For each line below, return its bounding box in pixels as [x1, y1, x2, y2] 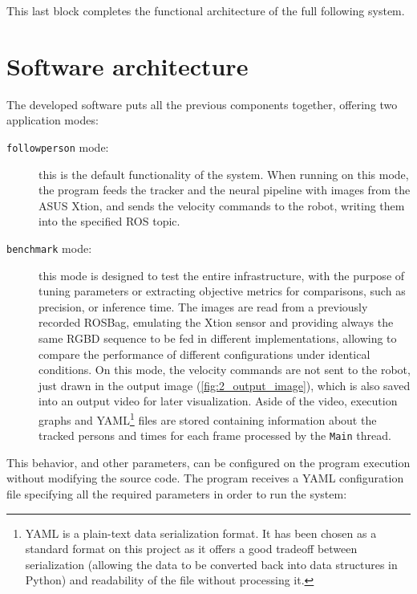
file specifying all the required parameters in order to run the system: [6, 486, 347, 502]
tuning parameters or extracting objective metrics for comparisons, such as [38, 283, 406, 299]
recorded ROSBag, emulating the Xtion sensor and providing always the [38, 314, 394, 331]
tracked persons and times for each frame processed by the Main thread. [38, 427, 391, 444]
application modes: [6, 112, 99, 128]
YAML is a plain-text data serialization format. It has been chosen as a [25, 524, 377, 541]
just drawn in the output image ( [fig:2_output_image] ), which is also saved [38, 376, 411, 393]
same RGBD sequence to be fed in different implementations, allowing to [38, 329, 397, 346]
